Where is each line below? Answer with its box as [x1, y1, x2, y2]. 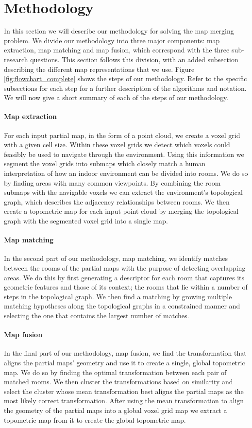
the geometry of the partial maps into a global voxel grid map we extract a [4, 405, 227, 415]
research [4, 54, 28, 64]
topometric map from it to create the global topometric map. [4, 414, 186, 425]
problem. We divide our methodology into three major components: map [4, 35, 220, 45]
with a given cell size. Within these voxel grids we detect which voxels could [4, 139, 230, 150]
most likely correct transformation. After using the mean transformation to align [4, 395, 244, 406]
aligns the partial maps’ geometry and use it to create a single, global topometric [4, 357, 245, 367]
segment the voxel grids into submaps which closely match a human [4, 158, 205, 169]
